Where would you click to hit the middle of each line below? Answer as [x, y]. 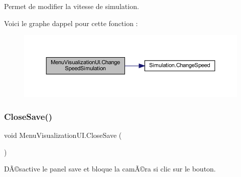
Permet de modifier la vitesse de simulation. [72, 6]
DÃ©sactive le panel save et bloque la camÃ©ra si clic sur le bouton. [110, 169]
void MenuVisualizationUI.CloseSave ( [63, 135]
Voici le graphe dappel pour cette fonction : [71, 23]
